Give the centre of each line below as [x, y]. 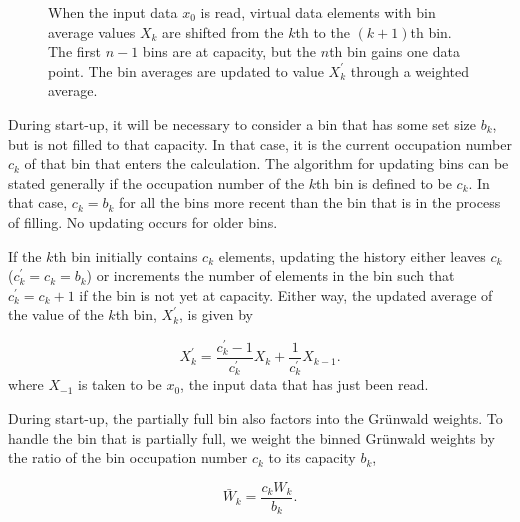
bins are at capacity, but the [229, 51]
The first [75, 51]
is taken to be [120, 384]
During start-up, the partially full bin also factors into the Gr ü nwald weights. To [255, 417]
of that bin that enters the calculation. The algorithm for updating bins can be [266, 163]
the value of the [56, 314]
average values [92, 31]
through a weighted [409, 70]
